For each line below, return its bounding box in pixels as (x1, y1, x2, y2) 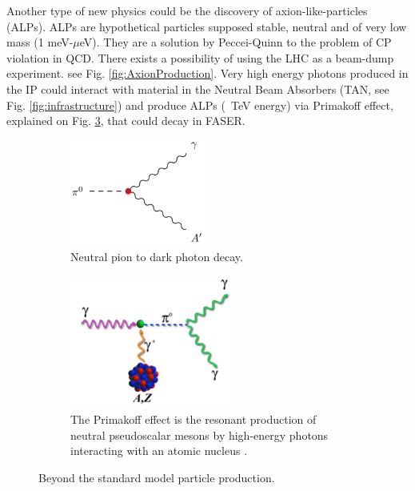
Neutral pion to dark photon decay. (70, 248, 243, 265)
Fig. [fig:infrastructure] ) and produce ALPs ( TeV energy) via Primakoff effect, (6, 96, 393, 113)
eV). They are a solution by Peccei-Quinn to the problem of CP (79, 34, 392, 50)
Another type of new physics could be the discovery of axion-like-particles (6, 2, 368, 18)
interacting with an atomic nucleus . (70, 442, 248, 459)
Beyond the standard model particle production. (38, 469, 275, 485)
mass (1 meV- (6, 34, 74, 50)
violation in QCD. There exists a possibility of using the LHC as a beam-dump (6, 49, 394, 66)
